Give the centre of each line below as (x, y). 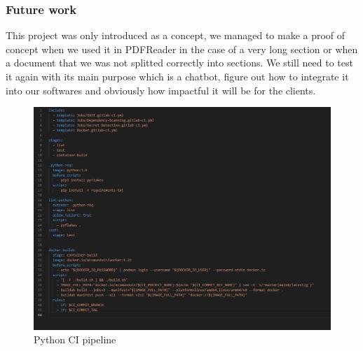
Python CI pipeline (75, 339)
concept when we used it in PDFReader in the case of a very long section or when (182, 49)
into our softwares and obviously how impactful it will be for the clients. (161, 90)
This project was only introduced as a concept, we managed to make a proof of (176, 35)
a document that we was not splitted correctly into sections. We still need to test (179, 63)
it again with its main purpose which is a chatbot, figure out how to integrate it (177, 76)
